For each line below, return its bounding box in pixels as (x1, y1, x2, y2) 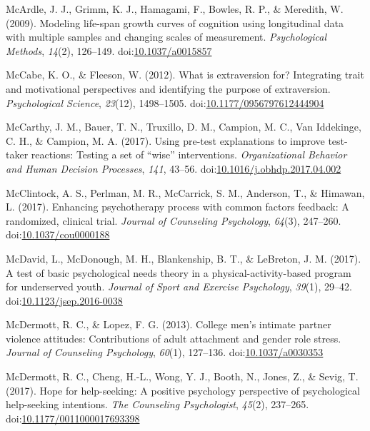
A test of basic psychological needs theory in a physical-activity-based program (6, 265, 351, 280)
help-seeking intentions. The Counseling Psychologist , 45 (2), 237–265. (6, 397, 309, 412)
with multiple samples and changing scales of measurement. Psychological (6, 29, 327, 44)
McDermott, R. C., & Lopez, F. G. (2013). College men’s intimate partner (6, 317, 331, 332)
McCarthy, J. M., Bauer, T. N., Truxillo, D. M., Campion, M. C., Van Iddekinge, (6, 119, 361, 134)
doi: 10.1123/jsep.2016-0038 (6, 293, 123, 308)
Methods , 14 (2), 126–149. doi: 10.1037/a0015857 (6, 43, 212, 58)
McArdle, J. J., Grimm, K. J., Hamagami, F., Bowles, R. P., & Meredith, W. (6, 1, 344, 16)
